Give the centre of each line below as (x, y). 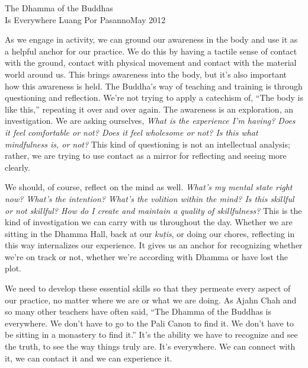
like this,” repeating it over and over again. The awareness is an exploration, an (149, 109)
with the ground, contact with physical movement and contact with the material (151, 63)
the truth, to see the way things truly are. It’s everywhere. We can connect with (150, 346)
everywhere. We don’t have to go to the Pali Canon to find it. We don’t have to (149, 323)
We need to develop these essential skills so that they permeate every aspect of (148, 288)
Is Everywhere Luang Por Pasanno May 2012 (85, 19)
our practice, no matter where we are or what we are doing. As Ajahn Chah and (151, 300)
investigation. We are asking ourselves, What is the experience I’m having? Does (150, 121)
